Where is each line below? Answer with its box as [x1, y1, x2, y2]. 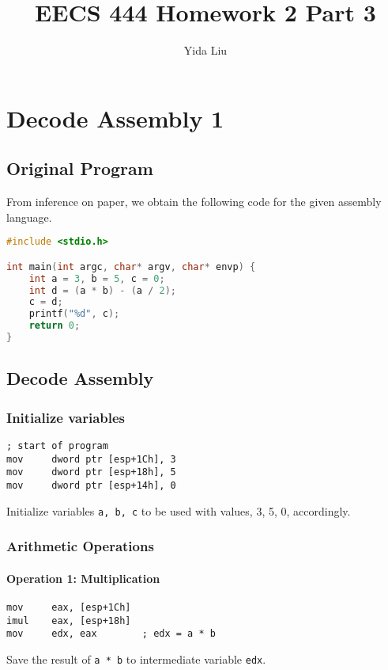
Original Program [6, 156, 153, 181]
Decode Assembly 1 [6, 101, 224, 134]
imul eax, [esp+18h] [6, 615, 131, 626]
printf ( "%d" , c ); [28, 308, 120, 320]
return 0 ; [28, 320, 81, 332]
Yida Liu [183, 42, 228, 59]
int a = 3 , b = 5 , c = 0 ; [28, 272, 165, 284]
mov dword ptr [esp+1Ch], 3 [6, 453, 176, 465]
